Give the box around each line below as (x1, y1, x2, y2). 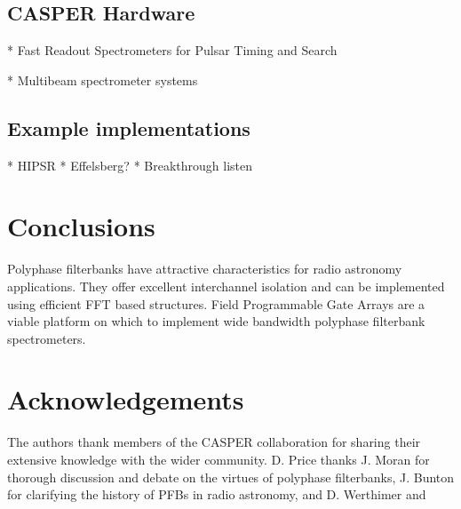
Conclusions (7, 208, 155, 244)
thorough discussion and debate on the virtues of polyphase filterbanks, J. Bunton (7, 467, 455, 486)
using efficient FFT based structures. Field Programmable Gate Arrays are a (7, 294, 425, 313)
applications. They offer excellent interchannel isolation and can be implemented (7, 276, 445, 295)
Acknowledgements (7, 381, 244, 418)
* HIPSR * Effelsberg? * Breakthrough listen (7, 155, 252, 174)
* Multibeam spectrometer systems (7, 70, 198, 89)
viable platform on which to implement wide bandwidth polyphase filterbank (7, 312, 425, 330)
